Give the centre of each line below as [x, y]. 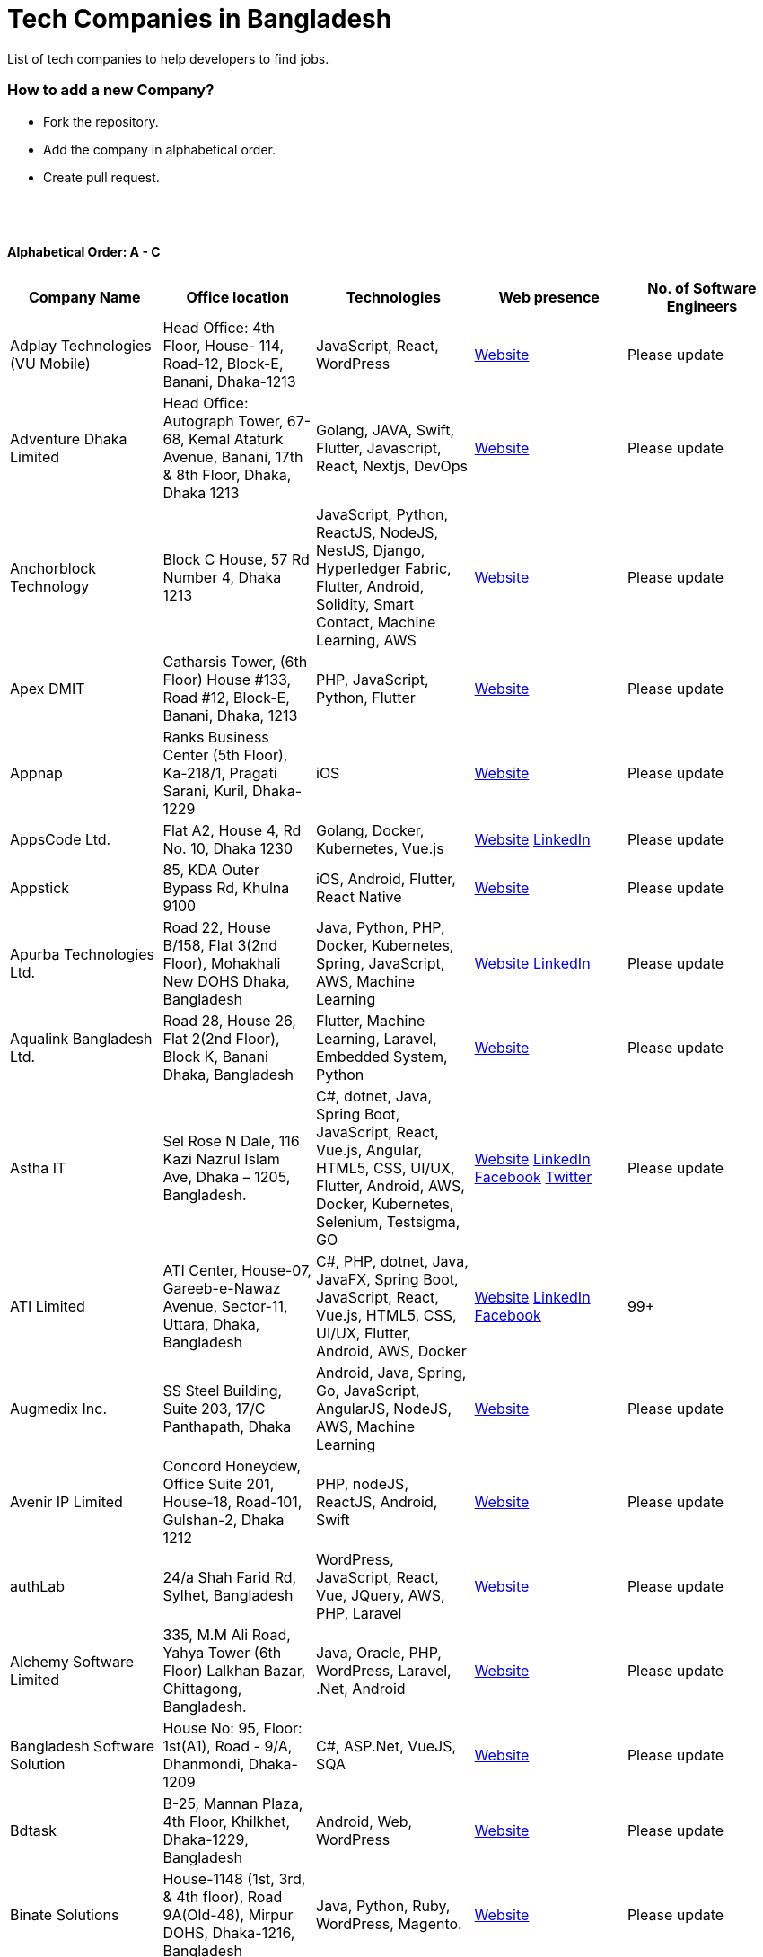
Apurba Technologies [82, 954]
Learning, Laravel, [377, 1038]
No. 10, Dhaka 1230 [228, 848]
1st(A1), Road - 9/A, [228, 1746]
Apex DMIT [48, 688]
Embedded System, [382, 1056]
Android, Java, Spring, [391, 1372]
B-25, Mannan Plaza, [233, 1803]
